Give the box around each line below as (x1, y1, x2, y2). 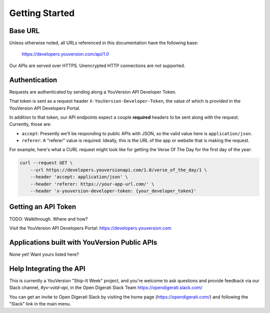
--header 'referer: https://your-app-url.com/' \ (30, 181, 154, 187)
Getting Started (9, 8, 75, 19)
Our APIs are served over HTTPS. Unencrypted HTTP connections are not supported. (9, 63, 185, 69)
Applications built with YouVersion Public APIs (9, 238, 157, 246)
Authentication (9, 76, 57, 84)
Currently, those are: (9, 121, 52, 127)
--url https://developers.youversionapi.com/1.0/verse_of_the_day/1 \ (30, 167, 207, 173)
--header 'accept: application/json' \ (30, 174, 128, 180)
